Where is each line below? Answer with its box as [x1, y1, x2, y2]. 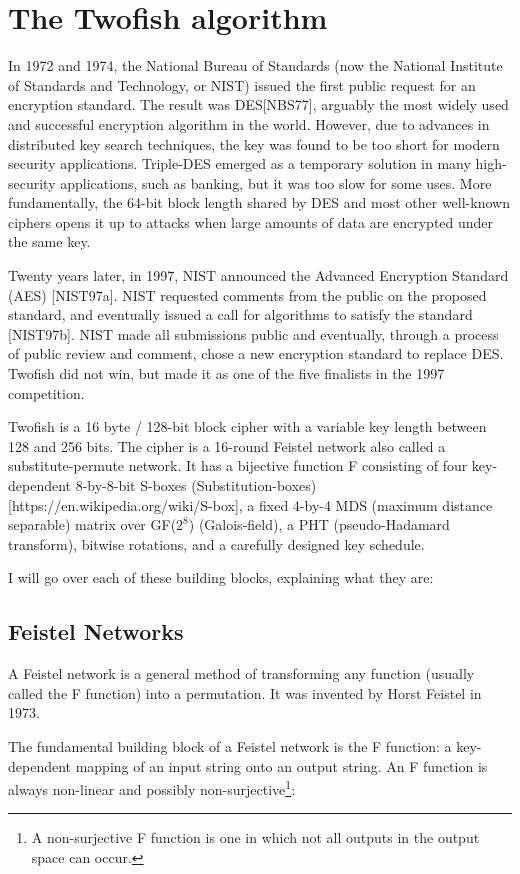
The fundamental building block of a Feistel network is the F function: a [8, 735, 452, 756]
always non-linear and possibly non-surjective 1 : [8, 776, 296, 799]
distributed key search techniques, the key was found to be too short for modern [8, 133, 500, 154]
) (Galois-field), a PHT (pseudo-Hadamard [188, 514, 450, 535]
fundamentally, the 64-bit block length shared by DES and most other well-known [8, 192, 510, 213]
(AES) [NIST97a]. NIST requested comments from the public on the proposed [8, 284, 487, 305]
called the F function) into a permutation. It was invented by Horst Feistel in [8, 682, 482, 703]
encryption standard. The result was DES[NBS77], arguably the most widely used [8, 94, 509, 115]
